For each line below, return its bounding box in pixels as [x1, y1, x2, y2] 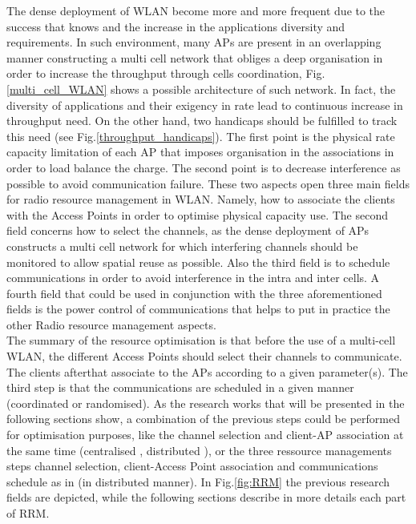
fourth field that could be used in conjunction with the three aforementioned [6, 284, 382, 301]
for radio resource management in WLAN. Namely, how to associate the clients [6, 191, 395, 208]
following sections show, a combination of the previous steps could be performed [6, 410, 400, 427]
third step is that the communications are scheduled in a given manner [6, 379, 354, 396]
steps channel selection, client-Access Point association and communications [6, 457, 378, 474]
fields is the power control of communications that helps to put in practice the [6, 300, 390, 317]
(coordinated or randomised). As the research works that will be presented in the [6, 394, 405, 411]
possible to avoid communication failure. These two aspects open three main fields [6, 175, 410, 191]
